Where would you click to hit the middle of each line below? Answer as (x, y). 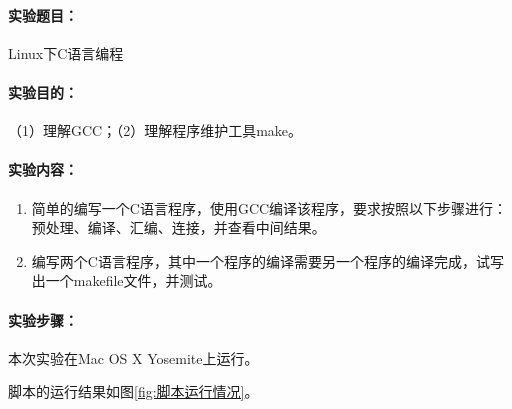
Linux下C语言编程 (66, 52)
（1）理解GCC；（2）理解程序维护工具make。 (155, 130)
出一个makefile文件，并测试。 (126, 280)
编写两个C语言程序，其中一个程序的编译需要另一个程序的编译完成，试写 (267, 260)
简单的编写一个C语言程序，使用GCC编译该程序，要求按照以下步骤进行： (269, 207)
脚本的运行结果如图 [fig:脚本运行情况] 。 (133, 391)
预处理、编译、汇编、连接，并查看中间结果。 (178, 227)
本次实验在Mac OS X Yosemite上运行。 (133, 357)
